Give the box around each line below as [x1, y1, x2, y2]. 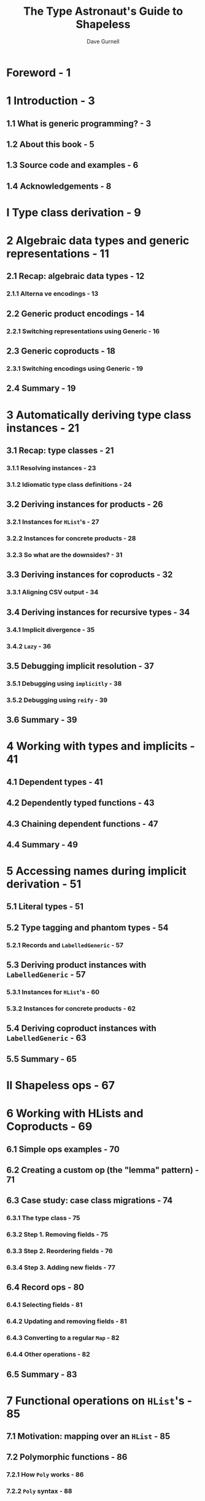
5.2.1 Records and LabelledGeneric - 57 [6, 940, 124, 949]
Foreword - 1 [6, 66, 71, 79]
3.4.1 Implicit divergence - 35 [6, 625, 95, 634]
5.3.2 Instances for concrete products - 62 [6, 1004, 136, 1013]
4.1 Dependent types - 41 [6, 776, 103, 787]
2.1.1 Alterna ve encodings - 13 [6, 290, 99, 298]
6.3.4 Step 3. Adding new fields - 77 [6, 1263, 115, 1272]
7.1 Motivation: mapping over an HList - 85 [6, 1431, 171, 1442]
